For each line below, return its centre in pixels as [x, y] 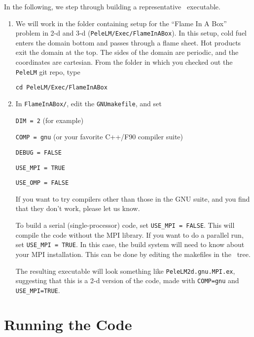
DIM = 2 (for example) [50, 120]
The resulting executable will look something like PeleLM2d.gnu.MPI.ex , [125, 271]
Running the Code [68, 324]
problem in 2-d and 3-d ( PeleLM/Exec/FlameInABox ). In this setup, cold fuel [131, 33]
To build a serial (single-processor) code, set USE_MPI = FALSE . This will [125, 225]
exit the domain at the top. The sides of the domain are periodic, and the [127, 52]
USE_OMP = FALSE [42, 183]
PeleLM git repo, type [48, 71]
